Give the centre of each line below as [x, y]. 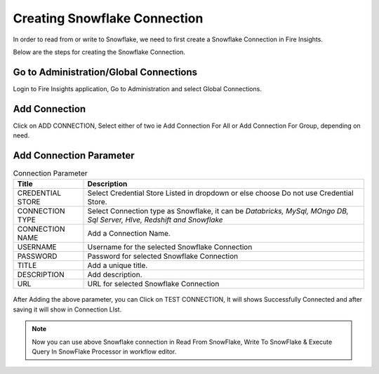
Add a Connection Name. [129, 234]
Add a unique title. [118, 265]
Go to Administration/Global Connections [105, 72]
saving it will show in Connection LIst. [67, 309]
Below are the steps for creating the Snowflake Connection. [99, 52]
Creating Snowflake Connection [108, 18]
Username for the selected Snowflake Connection [170, 247]
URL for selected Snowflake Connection [153, 284]
